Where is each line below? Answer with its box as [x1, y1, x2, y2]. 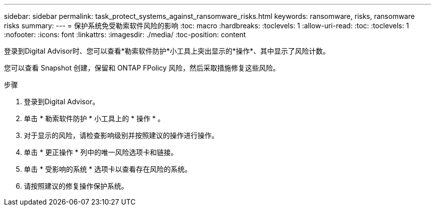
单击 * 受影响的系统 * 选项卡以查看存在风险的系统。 [24, 165, 192, 173]
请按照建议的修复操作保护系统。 [24, 182, 128, 190]
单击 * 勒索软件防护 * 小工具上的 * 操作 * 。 [24, 114, 165, 123]
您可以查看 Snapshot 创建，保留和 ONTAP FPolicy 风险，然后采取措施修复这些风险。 [4, 64, 280, 72]
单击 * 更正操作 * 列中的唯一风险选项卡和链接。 [24, 148, 178, 156]
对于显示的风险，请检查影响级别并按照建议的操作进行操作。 [24, 131, 218, 140]
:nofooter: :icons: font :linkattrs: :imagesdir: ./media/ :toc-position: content [4, 30, 246, 39]
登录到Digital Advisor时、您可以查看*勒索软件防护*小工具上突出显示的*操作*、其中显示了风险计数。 [4, 47, 330, 55]
